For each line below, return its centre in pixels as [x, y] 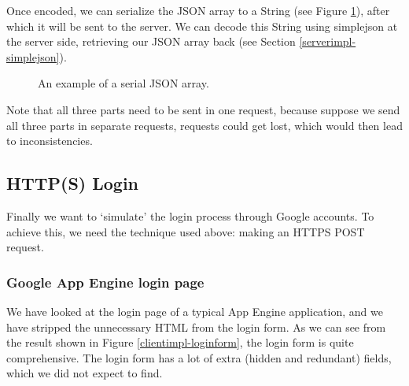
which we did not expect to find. [85, 373]
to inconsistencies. [50, 141]
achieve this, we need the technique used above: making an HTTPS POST [186, 231]
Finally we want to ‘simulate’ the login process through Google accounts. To [190, 215]
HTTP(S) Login [73, 183]
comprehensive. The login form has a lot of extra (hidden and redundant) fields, [199, 357]
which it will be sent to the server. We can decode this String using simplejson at [202, 26]
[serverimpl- [328, 41]
